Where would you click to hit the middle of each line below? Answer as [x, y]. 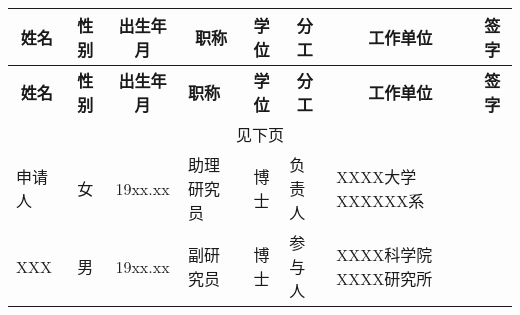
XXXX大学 [376, 176]
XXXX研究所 [384, 278]
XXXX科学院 [384, 254]
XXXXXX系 [380, 200]
